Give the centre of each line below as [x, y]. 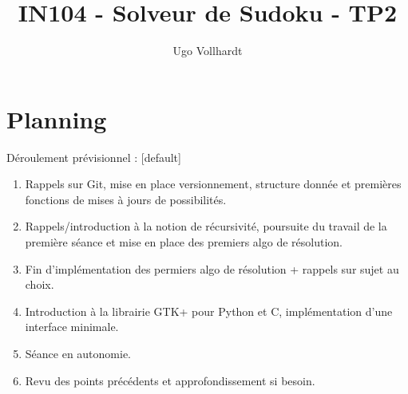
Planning [57, 118]
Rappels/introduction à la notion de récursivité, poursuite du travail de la [206, 226]
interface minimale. [72, 327]
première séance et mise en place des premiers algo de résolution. [184, 242]
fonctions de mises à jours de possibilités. [126, 199]
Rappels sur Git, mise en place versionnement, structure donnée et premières [213, 184]
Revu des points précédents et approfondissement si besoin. [170, 380]
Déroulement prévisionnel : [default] [94, 157]
